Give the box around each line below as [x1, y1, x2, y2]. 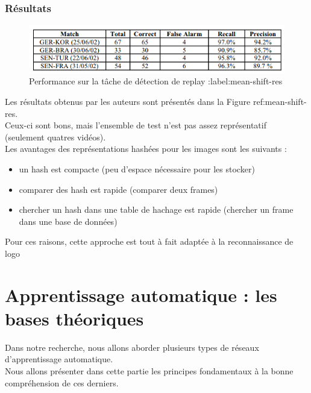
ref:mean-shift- [253, 95, 307, 107]
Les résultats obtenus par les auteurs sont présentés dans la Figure [5, 95, 251, 107]
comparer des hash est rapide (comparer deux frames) [19, 183, 218, 195]
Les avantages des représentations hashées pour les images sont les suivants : [5, 142, 287, 155]
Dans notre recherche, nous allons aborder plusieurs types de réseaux [5, 341, 259, 353]
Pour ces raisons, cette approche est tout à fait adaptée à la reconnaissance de [5, 235, 294, 248]
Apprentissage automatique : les [5, 282, 277, 307]
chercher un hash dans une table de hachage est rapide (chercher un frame [19, 203, 294, 216]
